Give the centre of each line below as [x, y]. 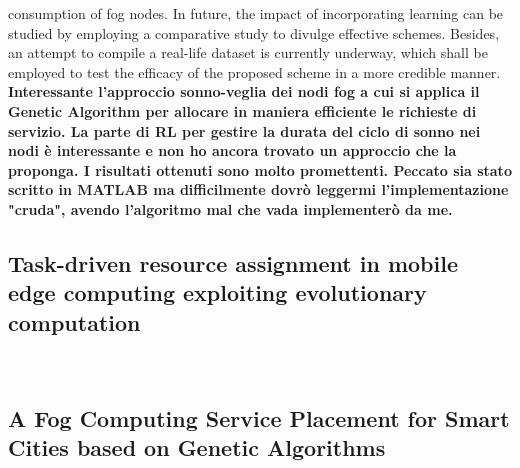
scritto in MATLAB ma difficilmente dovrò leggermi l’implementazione [258, 189]
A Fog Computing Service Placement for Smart [259, 417]
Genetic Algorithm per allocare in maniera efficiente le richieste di [242, 110]
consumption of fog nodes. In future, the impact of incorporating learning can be [256, 13]
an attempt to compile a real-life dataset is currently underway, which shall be [248, 52]
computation [74, 321]
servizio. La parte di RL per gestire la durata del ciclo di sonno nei [244, 130]
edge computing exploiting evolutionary [217, 292]
